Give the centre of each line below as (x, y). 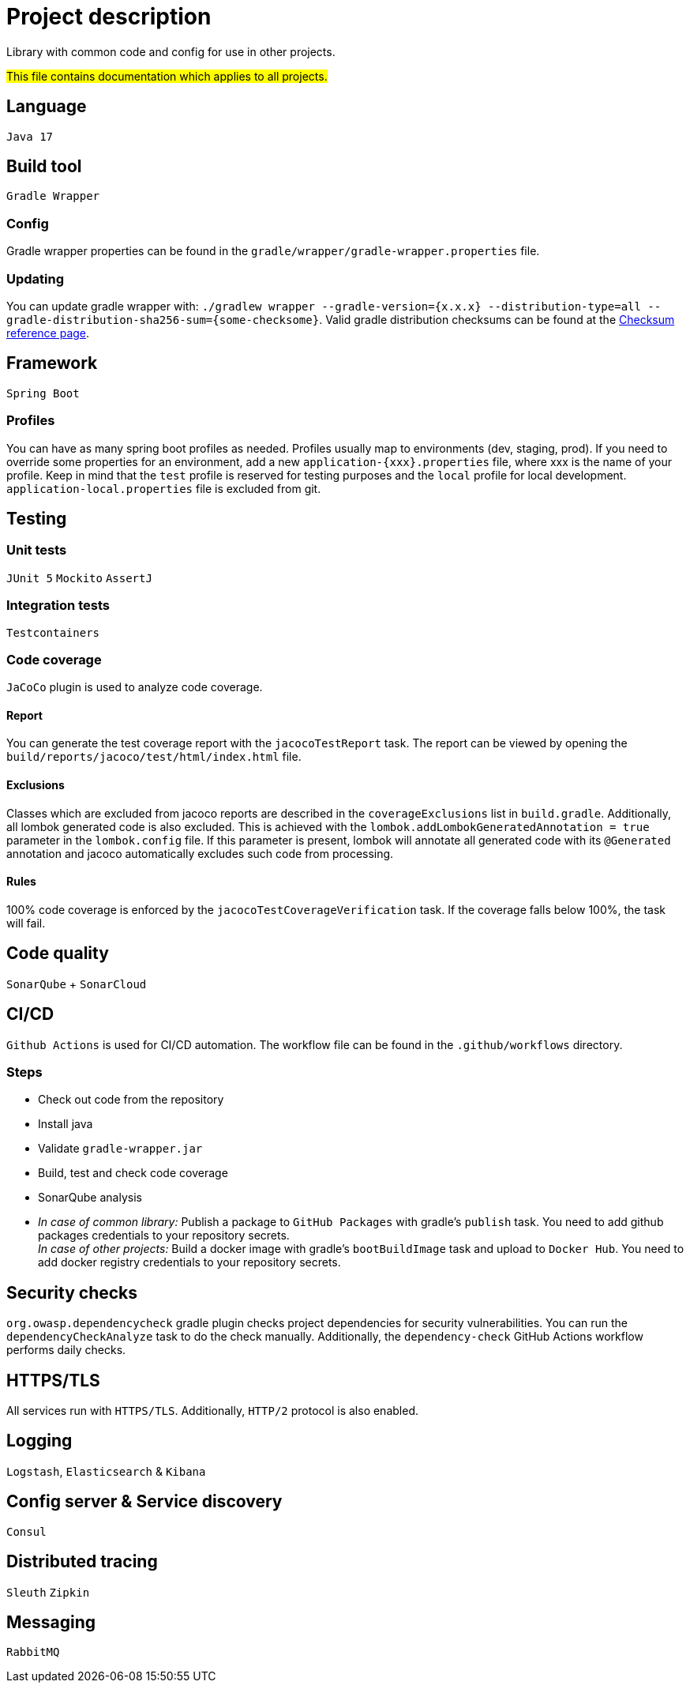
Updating (36, 278)
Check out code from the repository (131, 1100)
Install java (66, 1124)
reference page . (48, 333)
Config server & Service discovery (144, 1502)
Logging (39, 1441)
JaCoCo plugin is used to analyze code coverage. (135, 687)
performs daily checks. (66, 1350)
